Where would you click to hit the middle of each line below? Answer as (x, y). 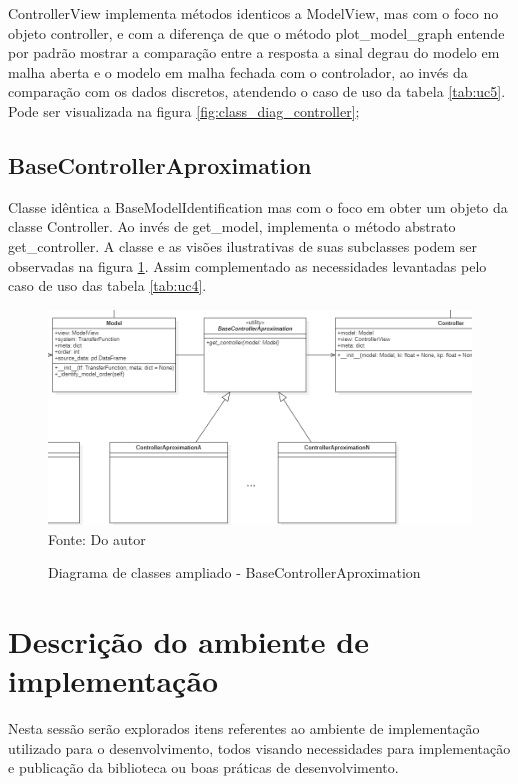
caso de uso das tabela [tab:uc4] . (107, 285)
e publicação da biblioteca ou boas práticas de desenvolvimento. (203, 767)
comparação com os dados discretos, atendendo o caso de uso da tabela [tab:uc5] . (257, 91)
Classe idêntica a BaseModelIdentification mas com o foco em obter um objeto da (258, 206)
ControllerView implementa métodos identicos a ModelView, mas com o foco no (253, 13)
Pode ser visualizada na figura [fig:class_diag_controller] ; (184, 110)
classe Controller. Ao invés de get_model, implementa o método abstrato (232, 226)
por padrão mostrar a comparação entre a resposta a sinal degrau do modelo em (254, 52)
